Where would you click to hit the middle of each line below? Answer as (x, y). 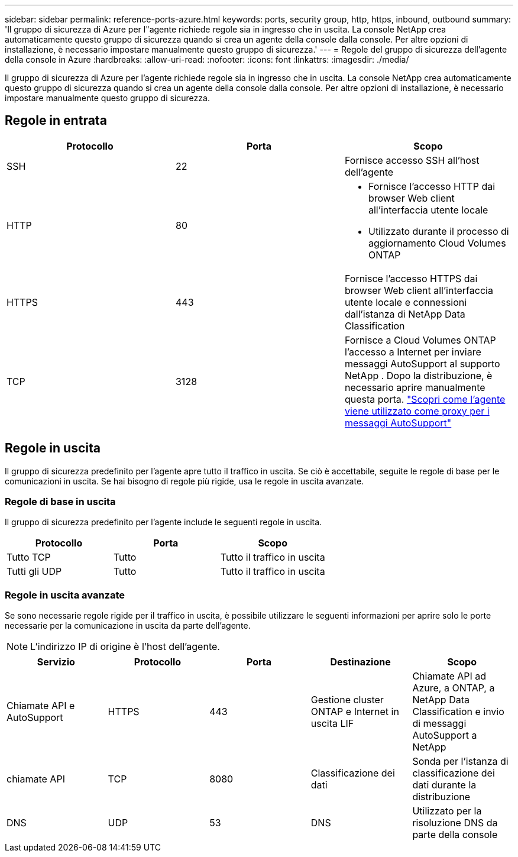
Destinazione (360, 662)
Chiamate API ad (449, 676)
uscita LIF (332, 724)
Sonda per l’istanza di (460, 761)
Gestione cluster (347, 700)
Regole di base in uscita (60, 502)
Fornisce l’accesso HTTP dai (432, 186)
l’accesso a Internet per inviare (413, 352)
